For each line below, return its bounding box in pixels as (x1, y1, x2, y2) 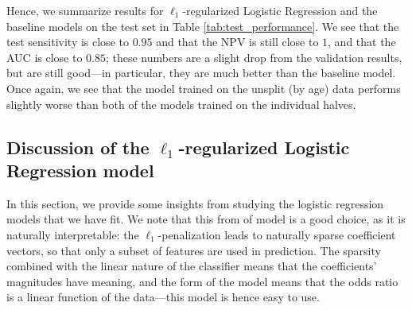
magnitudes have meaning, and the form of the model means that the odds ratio (6, 273, 398, 289)
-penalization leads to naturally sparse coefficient (157, 226, 396, 242)
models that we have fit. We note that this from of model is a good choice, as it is (6, 211, 406, 227)
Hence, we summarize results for (6, 2, 164, 18)
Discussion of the (6, 134, 150, 159)
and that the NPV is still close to (156, 33, 319, 50)
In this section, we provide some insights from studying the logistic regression (6, 195, 384, 211)
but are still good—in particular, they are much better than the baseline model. (6, 64, 396, 81)
